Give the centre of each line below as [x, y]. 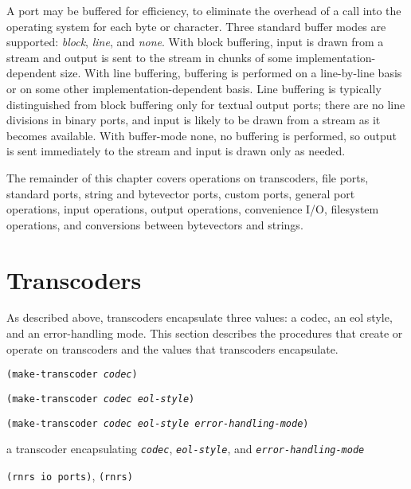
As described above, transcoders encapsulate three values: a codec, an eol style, [200, 317]
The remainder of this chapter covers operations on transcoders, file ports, [188, 177]
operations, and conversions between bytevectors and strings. [155, 224]
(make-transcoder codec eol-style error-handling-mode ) [158, 423]
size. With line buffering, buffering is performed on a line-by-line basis [231, 73]
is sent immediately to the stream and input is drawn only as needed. [176, 151]
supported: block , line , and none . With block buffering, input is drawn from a [195, 42]
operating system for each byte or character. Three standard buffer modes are [196, 26]
